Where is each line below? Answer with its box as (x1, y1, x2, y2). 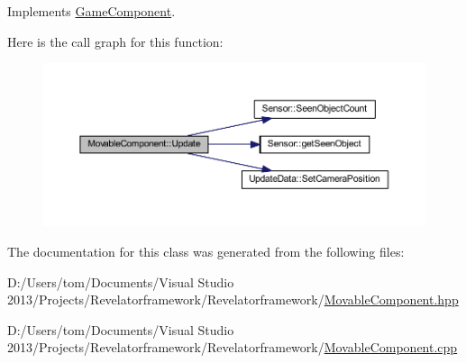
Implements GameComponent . (7, 2, 176, 20)
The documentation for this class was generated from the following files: (7, 241, 405, 260)
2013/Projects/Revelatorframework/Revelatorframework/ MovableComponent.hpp (7, 290, 459, 309)
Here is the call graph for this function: (7, 32, 224, 50)
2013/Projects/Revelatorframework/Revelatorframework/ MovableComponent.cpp (7, 338, 458, 357)
